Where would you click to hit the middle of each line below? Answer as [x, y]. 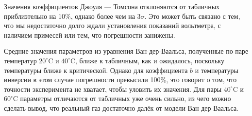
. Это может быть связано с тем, [192, 16]
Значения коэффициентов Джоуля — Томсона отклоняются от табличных [112, 6]
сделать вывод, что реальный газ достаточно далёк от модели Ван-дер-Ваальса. [121, 108]
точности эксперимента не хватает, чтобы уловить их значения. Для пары [113, 89]
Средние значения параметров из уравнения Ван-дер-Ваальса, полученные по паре [126, 51]
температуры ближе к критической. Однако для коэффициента [96, 70]
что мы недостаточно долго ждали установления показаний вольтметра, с [112, 25]
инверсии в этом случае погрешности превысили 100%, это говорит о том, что [120, 80]
